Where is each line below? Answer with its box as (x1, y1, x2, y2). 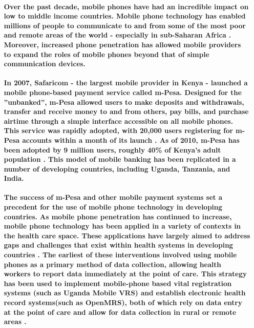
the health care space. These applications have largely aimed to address (4, 230, 250, 240)
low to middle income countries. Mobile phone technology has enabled (4, 11, 246, 21)
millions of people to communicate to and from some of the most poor (4, 20, 246, 30)
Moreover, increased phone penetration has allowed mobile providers (4, 39, 241, 49)
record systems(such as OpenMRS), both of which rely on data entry (4, 297, 242, 307)
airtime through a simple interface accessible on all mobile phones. (4, 116, 233, 126)
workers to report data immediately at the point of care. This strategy (4, 269, 247, 279)
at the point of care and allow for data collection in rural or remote (4, 307, 236, 317)
